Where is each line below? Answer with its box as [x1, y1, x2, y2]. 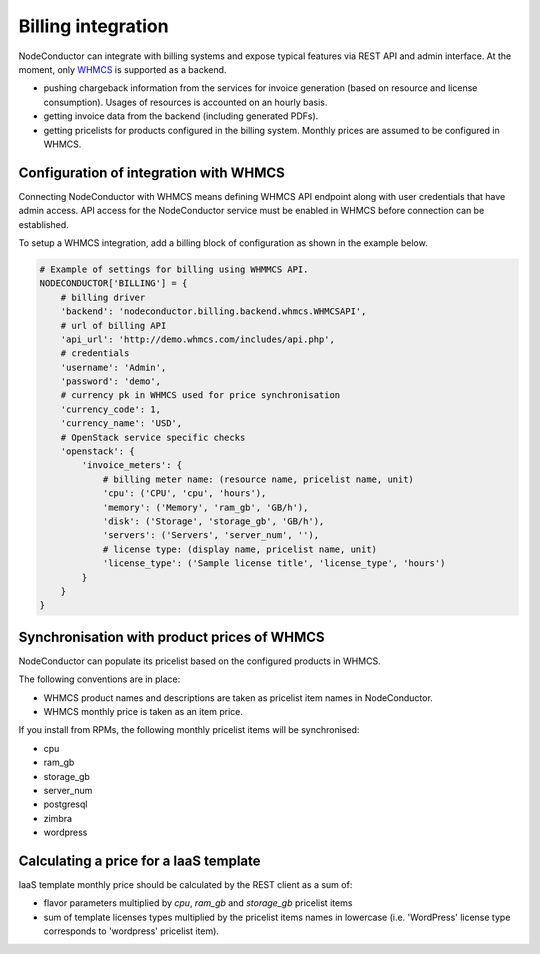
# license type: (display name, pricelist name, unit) [102, 543, 378, 555]
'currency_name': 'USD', [60, 418, 183, 429]
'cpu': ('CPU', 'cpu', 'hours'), [102, 488, 267, 499]
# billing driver [60, 291, 146, 303]
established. [18, 218, 69, 230]
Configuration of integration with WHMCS [18, 164, 285, 181]
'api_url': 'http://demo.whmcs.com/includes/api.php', [60, 333, 335, 345]
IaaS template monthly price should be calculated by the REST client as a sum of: [18, 879, 353, 891]
